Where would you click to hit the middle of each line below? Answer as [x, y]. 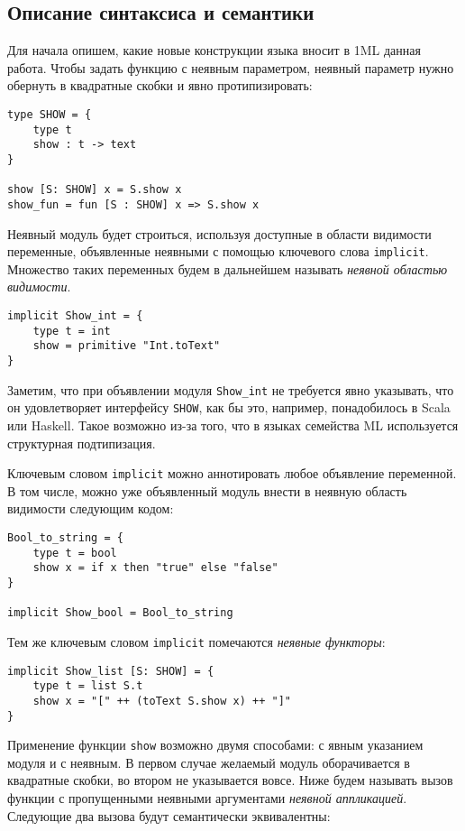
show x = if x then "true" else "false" [155, 568]
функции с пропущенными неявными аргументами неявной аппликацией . [207, 798]
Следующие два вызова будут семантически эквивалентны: [169, 815]
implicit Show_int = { [75, 316]
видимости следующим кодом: [91, 508]
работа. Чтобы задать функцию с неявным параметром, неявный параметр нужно [231, 67]
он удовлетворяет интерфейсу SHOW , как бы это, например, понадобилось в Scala [229, 407]
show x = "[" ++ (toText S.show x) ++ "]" [162, 701]
